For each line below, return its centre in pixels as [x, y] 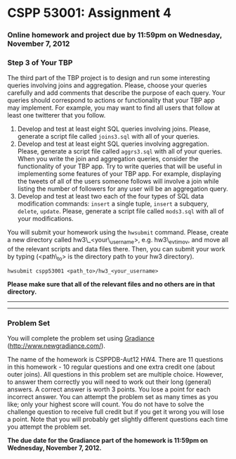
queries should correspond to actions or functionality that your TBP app [111, 101]
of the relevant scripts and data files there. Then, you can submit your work [116, 249]
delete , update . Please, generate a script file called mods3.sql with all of [121, 211]
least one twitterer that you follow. [57, 115]
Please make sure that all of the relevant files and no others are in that [111, 284]
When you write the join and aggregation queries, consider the [108, 159]
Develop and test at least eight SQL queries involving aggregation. [113, 144]
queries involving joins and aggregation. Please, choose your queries [107, 85]
